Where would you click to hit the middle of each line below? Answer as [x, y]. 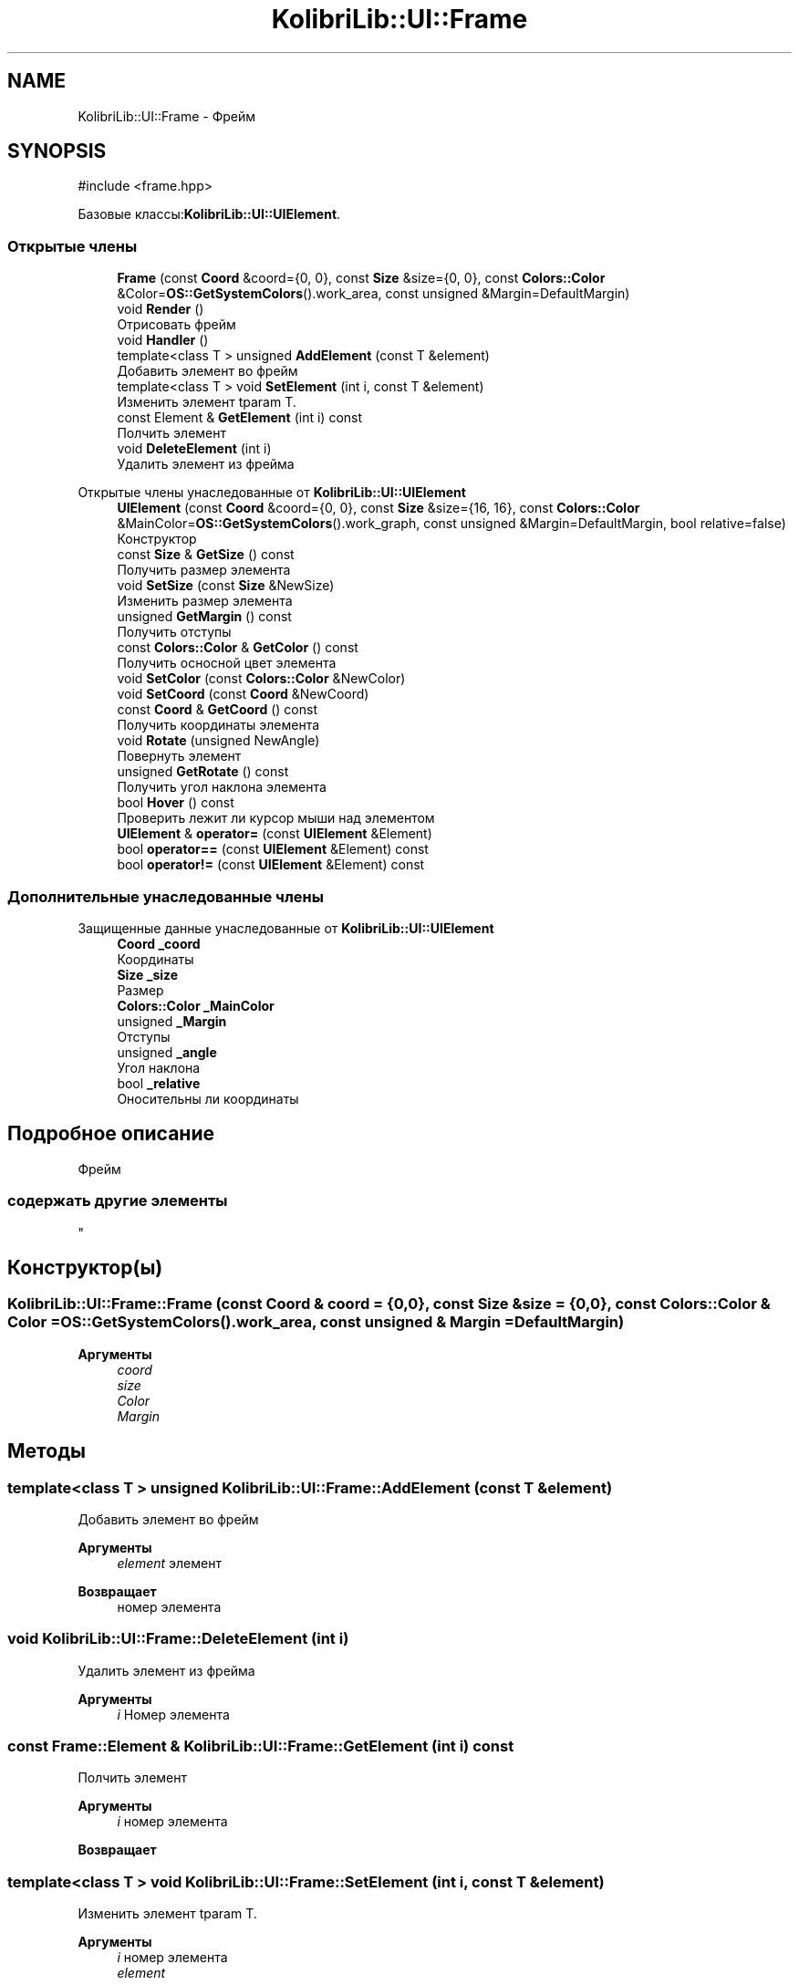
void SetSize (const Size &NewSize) [226, 586]
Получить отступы [174, 632]
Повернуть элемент [179, 756]
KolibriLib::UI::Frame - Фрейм [167, 116]
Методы [47, 1451]
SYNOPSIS [57, 151]
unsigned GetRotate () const [203, 772]
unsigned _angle [167, 1052]
